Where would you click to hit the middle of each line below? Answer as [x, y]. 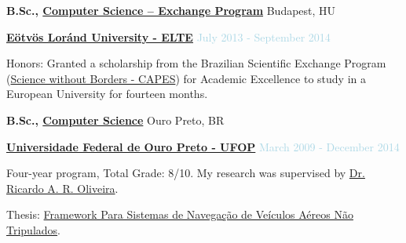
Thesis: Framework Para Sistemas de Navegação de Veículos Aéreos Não [180, 214]
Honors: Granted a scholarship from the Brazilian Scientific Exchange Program [196, 63]
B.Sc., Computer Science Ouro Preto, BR [115, 120]
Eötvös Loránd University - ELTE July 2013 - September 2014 [168, 36]
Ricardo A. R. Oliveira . [62, 188]
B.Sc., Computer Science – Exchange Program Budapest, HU [171, 10]
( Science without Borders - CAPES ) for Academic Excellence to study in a [186, 78]
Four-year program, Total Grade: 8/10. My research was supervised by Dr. [186, 173]
